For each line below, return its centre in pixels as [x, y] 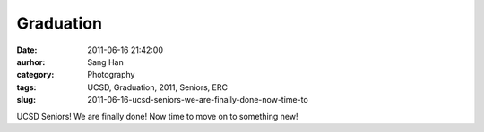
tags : [26, 87]
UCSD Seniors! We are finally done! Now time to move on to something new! [157, 116]
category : [35, 75]
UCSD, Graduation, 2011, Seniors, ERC [158, 87]
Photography [111, 75]
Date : [27, 50]
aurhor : [31, 62]
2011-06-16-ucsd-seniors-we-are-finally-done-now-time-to [198, 100]
